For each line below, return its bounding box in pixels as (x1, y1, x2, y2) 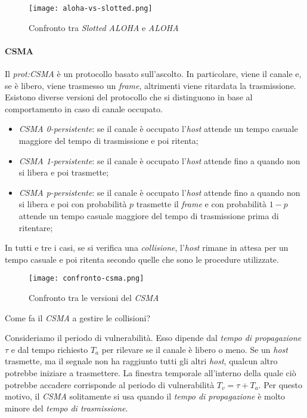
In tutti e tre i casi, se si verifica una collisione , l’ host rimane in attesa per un (5, 241, 289, 254)
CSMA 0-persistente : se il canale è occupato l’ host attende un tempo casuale (18, 122, 298, 135)
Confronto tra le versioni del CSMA (29, 291, 159, 304)
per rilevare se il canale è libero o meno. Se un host (101, 343, 288, 355)
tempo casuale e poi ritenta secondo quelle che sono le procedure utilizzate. (5, 253, 279, 265)
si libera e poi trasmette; (18, 166, 109, 179)
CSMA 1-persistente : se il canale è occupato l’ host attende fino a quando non (18, 154, 300, 167)
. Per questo (258, 378, 303, 391)
